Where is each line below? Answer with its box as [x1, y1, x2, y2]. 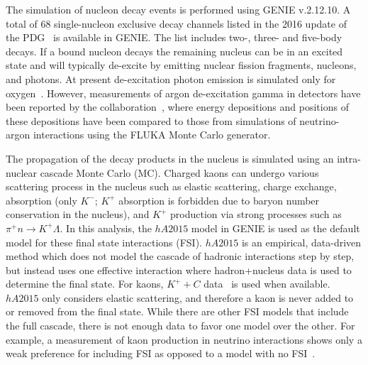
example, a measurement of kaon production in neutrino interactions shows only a [6, 332, 362, 347]
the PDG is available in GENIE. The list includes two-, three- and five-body [6, 30, 342, 45]
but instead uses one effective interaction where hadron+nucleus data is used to [6, 262, 352, 277]
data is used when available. [203, 276, 330, 291]
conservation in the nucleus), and [6, 207, 150, 222]
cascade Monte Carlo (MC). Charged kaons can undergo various [40, 165, 319, 180]
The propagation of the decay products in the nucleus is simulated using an [6, 151, 334, 165]
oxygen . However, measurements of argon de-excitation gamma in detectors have [6, 85, 361, 100]
